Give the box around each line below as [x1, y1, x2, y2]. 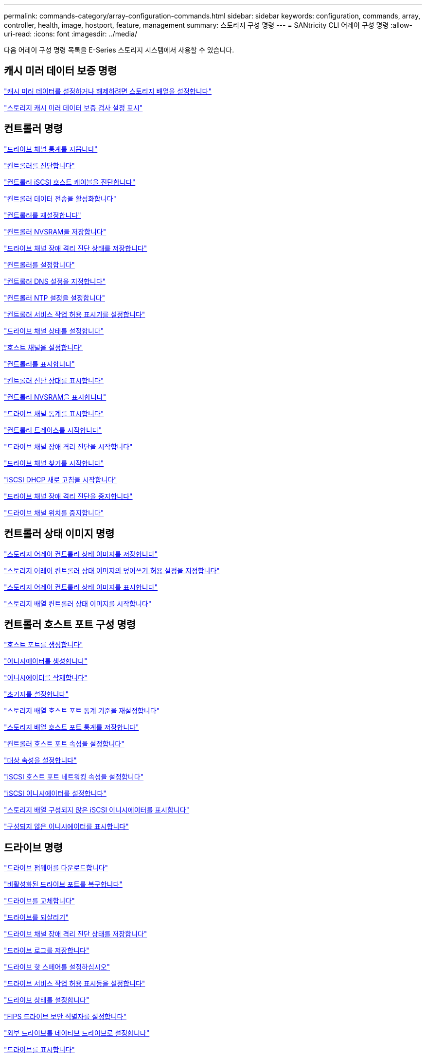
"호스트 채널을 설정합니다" [4, 343, 83, 352]
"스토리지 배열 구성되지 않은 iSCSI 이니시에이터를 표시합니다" [4, 806, 190, 814]
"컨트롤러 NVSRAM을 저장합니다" [4, 227, 106, 236]
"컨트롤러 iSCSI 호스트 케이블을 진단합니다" [4, 177, 136, 186]
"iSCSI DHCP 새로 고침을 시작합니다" [4, 475, 117, 484]
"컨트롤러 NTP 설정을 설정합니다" [4, 293, 105, 302]
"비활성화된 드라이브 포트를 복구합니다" [4, 880, 123, 889]
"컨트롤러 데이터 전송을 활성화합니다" [4, 194, 116, 203]
